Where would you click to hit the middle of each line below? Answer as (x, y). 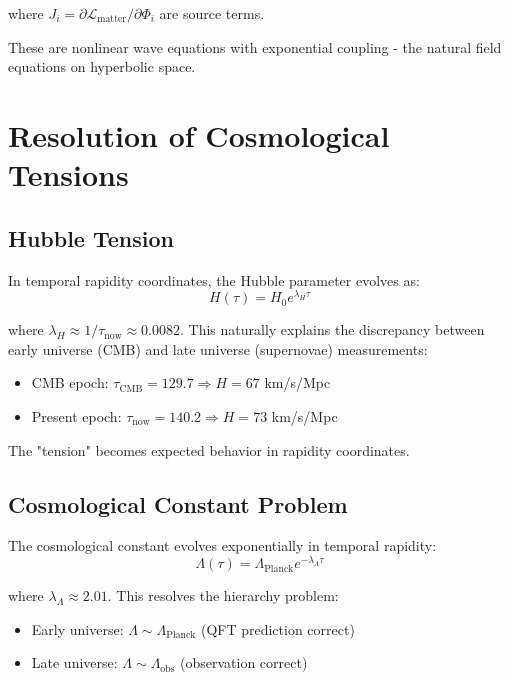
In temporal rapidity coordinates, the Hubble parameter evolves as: (214, 279)
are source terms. (212, 13)
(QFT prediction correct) (277, 628)
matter (112, 19)
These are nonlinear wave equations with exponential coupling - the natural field (255, 46)
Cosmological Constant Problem (178, 503)
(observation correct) (244, 662)
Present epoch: (76, 416)
